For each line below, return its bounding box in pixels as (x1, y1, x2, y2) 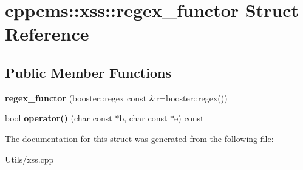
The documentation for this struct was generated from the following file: (5, 132, 274, 144)
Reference (5, 21, 89, 46)
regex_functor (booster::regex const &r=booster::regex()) (5, 91, 228, 104)
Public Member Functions (5, 63, 171, 81)
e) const (174, 112, 204, 124)
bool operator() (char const (5, 112, 112, 124)
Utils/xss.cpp (5, 152, 54, 165)
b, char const (119, 112, 168, 124)
